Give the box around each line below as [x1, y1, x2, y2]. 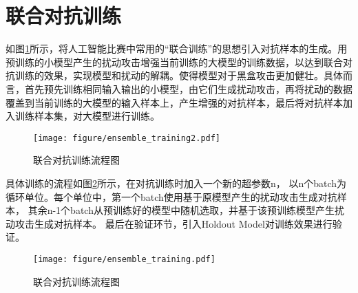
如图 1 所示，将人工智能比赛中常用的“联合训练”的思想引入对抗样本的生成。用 [6, 41, 348, 56]
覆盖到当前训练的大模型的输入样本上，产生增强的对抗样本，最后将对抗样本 [6, 95, 343, 109]
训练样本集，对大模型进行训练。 [14, 109, 160, 123]
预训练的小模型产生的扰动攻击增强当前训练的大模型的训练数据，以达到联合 [6, 54, 343, 69]
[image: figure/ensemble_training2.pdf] [33, 133, 221, 143]
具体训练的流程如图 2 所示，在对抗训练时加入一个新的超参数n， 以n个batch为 [6, 175, 347, 190]
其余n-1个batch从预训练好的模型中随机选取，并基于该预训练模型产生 [28, 203, 335, 217]
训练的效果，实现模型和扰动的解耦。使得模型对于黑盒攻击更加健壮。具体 [14, 68, 343, 83]
